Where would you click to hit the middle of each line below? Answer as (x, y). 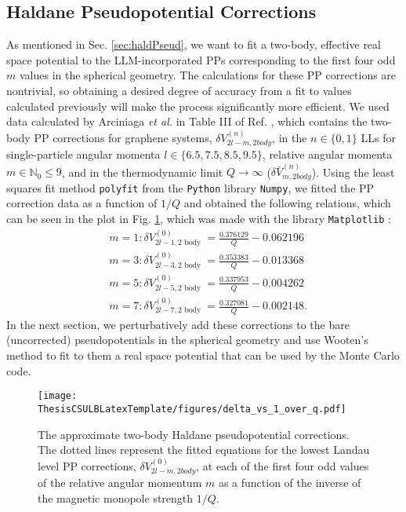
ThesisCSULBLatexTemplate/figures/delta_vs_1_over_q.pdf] (192, 409)
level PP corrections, (87, 465)
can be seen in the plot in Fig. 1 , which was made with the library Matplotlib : (199, 218)
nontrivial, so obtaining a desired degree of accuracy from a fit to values (179, 90)
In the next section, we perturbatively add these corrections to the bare (178, 324)
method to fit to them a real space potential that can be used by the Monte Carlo (203, 355)
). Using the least (353, 172)
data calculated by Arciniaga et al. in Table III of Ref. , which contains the (187, 121)
